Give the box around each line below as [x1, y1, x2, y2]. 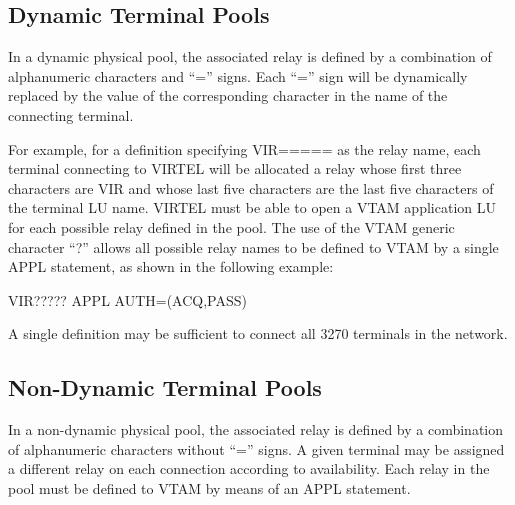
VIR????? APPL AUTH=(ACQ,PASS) [8, 289, 247, 310]
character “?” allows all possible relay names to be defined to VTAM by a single [8, 236, 499, 257]
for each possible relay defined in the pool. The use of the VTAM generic [8, 216, 455, 237]
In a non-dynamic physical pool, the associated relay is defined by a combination [8, 419, 504, 440]
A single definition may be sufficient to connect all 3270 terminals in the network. [8, 323, 508, 344]
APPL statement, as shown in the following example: [8, 256, 334, 277]
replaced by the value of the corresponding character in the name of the [8, 85, 448, 106]
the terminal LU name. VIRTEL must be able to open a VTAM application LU [8, 197, 496, 218]
